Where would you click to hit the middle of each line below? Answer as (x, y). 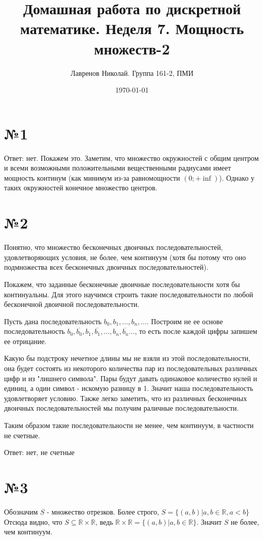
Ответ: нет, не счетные (39, 452)
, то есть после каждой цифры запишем (196, 331)
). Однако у (237, 177)
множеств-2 (132, 48)
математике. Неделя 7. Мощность (132, 28)
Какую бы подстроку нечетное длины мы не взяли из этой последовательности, (127, 358)
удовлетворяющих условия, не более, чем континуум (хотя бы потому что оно (125, 257)
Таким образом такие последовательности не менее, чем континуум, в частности (129, 425)
